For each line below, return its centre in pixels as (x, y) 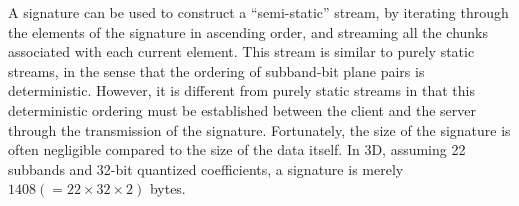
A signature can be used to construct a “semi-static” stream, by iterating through (258, 12)
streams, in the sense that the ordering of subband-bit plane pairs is (216, 70)
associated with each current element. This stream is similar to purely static (241, 51)
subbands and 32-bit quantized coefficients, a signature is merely (206, 168)
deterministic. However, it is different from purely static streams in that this (241, 90)
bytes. (167, 188)
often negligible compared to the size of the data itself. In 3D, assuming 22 (237, 149)
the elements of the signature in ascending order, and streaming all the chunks (248, 31)
